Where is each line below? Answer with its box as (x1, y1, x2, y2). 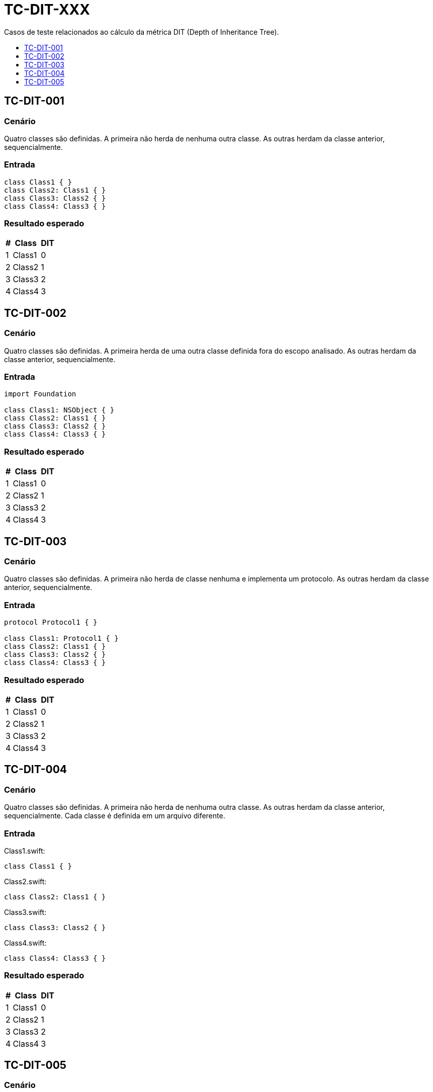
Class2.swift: (4, 877, 47, 886)
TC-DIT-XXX (4, 1, 90, 18)
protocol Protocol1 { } (4, 618, 98, 627)
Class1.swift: (4, 846, 45, 855)
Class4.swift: (4, 938, 47, 947)
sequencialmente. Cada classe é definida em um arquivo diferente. (4, 811, 225, 820)
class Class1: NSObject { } (4, 406, 115, 414)
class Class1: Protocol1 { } (4, 634, 119, 643)
